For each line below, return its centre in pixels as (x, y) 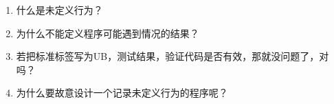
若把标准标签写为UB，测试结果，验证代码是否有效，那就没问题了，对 (172, 56)
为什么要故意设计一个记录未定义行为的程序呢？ (122, 93)
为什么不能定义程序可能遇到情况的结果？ (108, 33)
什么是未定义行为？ (59, 10)
